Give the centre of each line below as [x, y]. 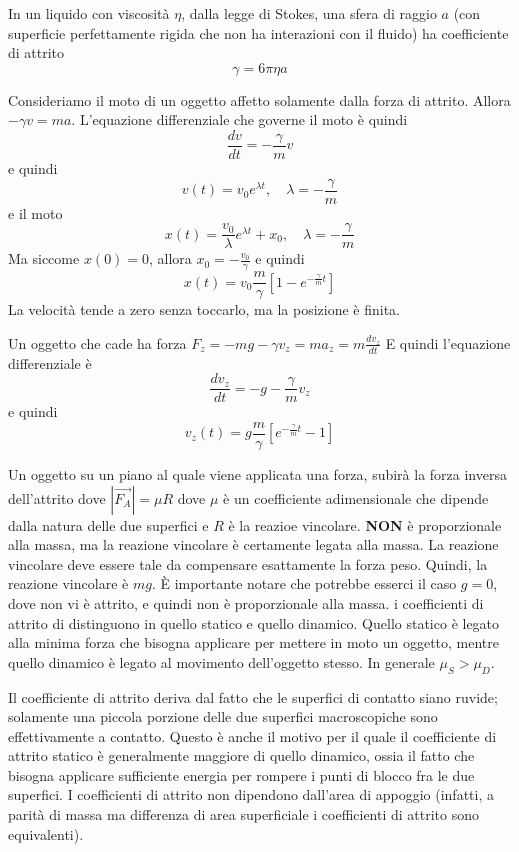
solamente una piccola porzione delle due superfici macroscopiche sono [223, 716]
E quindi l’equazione [448, 342]
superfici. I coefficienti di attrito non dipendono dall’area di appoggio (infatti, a [251, 794]
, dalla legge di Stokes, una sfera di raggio [309, 13]
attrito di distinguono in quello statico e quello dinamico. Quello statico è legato [254, 622]
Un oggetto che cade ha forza [97, 342]
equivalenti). [46, 833]
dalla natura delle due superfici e [108, 524]
